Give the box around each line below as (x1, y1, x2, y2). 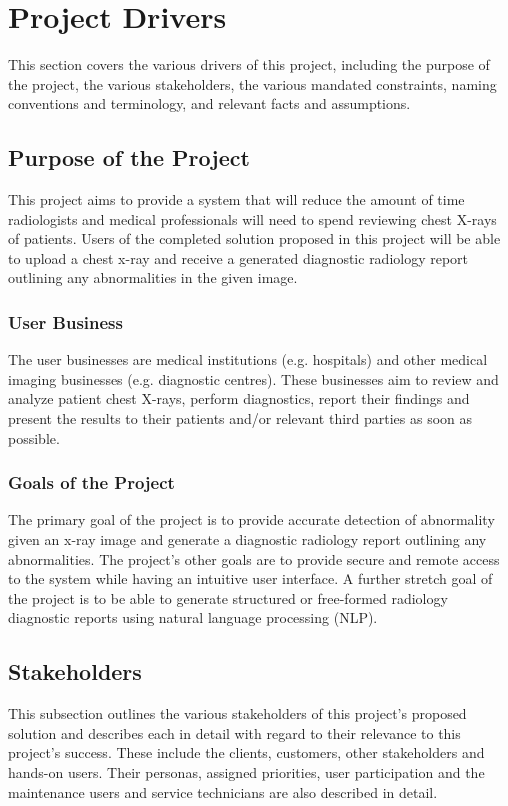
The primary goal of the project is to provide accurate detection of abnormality (8, 509, 495, 530)
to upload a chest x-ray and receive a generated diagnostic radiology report (8, 247, 469, 268)
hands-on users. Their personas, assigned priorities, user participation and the (8, 762, 485, 783)
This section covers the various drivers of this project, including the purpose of (8, 54, 490, 75)
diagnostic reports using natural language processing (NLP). (8, 607, 378, 628)
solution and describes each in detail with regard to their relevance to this (8, 722, 461, 743)
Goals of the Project (8, 470, 175, 495)
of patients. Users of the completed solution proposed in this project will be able (8, 228, 501, 249)
